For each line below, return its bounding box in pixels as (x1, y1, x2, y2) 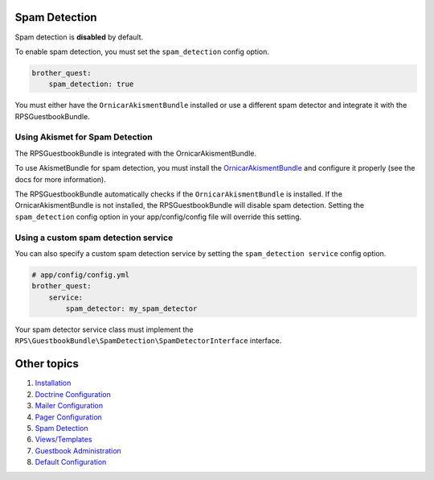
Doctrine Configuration (35, 389, 112, 399)
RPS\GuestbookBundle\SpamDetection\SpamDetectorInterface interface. (14, 336, 282, 346)
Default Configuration (35, 457, 107, 467)
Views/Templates (35, 435, 92, 445)
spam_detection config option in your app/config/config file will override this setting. (14, 212, 302, 221)
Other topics (14, 357, 80, 370)
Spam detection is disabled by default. (14, 32, 144, 42)
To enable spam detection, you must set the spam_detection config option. (14, 47, 269, 56)
